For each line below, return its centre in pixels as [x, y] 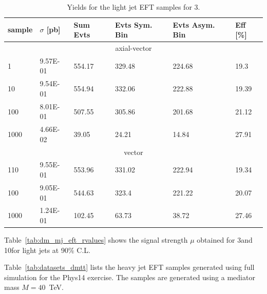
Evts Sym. [134, 24]
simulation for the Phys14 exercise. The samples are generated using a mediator [130, 277]
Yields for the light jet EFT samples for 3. [133, 7]
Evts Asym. [194, 24]
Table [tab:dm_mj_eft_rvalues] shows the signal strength [96, 240]
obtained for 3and [225, 240]
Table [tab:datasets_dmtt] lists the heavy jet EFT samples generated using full [129, 267]
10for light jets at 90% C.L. [47, 250]
